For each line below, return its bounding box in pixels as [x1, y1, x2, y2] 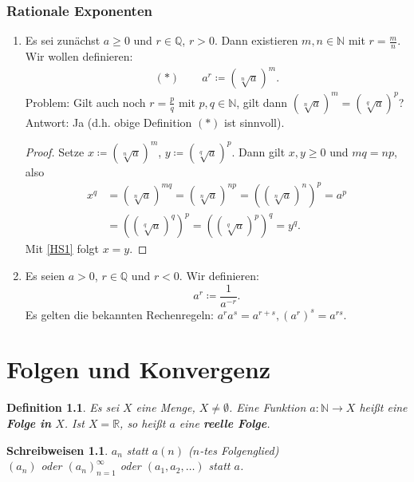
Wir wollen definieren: [25, 48, 133, 65]
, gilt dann [236, 93, 288, 110]
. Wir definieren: [179, 267, 259, 284]
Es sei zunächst [25, 32, 101, 49]
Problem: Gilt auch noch [25, 93, 146, 110]
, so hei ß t [120, 414, 166, 431]
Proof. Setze [25, 143, 85, 160]
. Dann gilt [231, 143, 286, 160]
